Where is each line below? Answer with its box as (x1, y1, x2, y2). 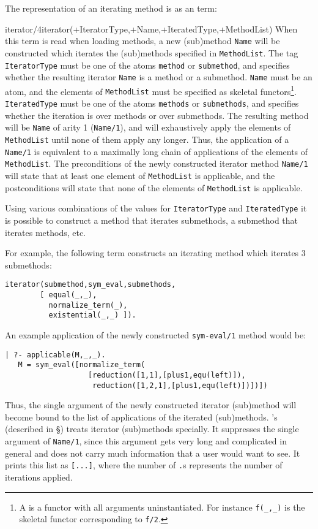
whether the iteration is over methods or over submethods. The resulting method (5, 108, 309, 121)
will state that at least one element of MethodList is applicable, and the (5, 169, 275, 181)
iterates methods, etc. (5, 226, 86, 238)
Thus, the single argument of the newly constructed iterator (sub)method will (5, 398, 297, 411)
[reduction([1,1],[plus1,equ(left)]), (88, 370, 246, 379)
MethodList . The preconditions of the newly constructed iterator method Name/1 (5, 157, 308, 170)
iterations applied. (5, 470, 73, 483)
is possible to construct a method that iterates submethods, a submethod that (5, 213, 298, 226)
